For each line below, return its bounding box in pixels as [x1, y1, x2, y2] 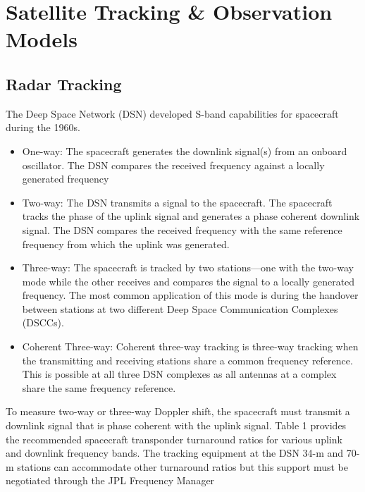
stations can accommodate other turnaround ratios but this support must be [17, 459, 349, 474]
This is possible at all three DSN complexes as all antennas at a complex [22, 367, 337, 381]
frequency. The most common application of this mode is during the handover [22, 288, 359, 302]
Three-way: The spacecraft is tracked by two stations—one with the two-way [22, 260, 354, 275]
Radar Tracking [6, 73, 122, 94]
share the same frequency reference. [22, 380, 176, 395]
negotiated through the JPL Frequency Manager [6, 473, 215, 488]
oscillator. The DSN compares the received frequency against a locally [22, 157, 325, 172]
